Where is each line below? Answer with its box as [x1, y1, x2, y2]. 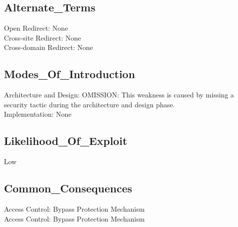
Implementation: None [4, 109, 72, 119]
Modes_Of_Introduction [4, 66, 135, 82]
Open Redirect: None [4, 23, 68, 33]
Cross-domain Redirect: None [4, 42, 93, 52]
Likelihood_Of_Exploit [4, 133, 128, 148]
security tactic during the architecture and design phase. [4, 99, 175, 109]
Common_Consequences [4, 181, 133, 196]
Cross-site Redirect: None [4, 32, 81, 43]
